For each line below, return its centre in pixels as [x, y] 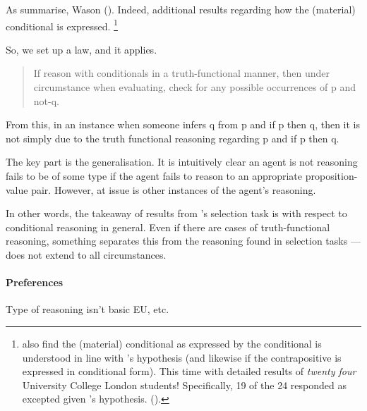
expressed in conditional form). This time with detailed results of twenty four [189, 371]
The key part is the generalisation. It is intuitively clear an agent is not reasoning [182, 162]
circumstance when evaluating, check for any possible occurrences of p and [195, 87]
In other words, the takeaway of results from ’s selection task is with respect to [176, 213]
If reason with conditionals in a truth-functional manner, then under [182, 73]
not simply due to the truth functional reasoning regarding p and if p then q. [173, 138]
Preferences [35, 282]
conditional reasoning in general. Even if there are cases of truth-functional [168, 227]
